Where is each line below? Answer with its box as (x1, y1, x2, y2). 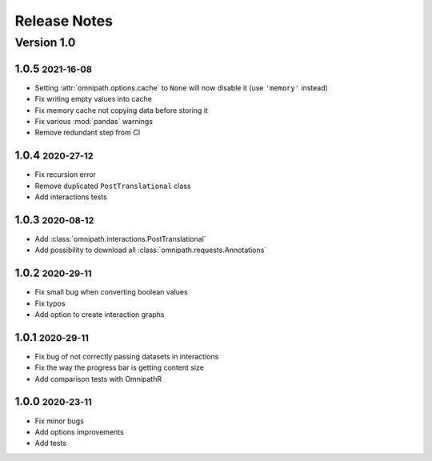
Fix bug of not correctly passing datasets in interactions (34, 351, 219, 361)
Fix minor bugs (34, 416, 84, 426)
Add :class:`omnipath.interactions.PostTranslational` (34, 234, 207, 243)
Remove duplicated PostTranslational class (34, 181, 191, 190)
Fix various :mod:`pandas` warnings (34, 116, 154, 126)
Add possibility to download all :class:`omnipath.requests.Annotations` (34, 245, 267, 255)
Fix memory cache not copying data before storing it (34, 105, 208, 115)
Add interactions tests (34, 192, 107, 202)
